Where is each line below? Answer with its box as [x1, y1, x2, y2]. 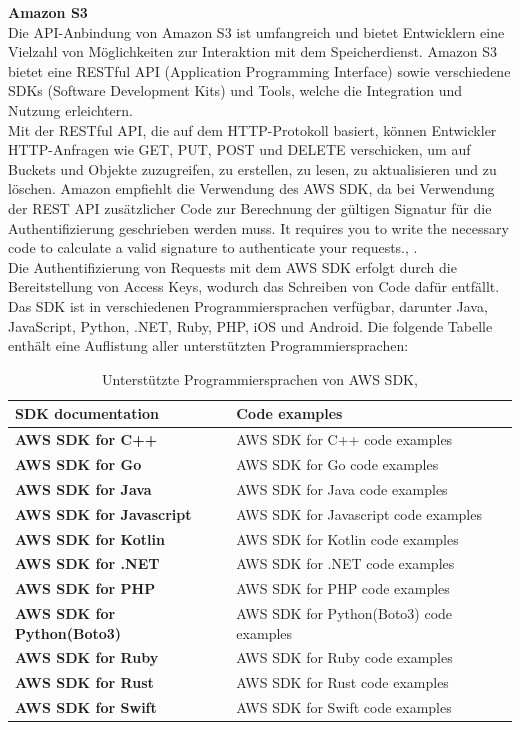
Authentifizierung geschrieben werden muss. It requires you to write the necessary [8, 217, 509, 238]
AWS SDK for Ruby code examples [236, 647, 453, 668]
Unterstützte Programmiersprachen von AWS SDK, [102, 368, 418, 389]
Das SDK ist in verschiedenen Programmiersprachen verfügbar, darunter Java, [8, 295, 488, 316]
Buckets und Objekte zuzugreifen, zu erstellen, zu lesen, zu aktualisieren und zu [8, 158, 497, 179]
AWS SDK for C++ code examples [236, 429, 453, 450]
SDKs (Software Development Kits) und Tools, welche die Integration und [8, 80, 463, 101]
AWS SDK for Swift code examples [236, 697, 452, 718]
